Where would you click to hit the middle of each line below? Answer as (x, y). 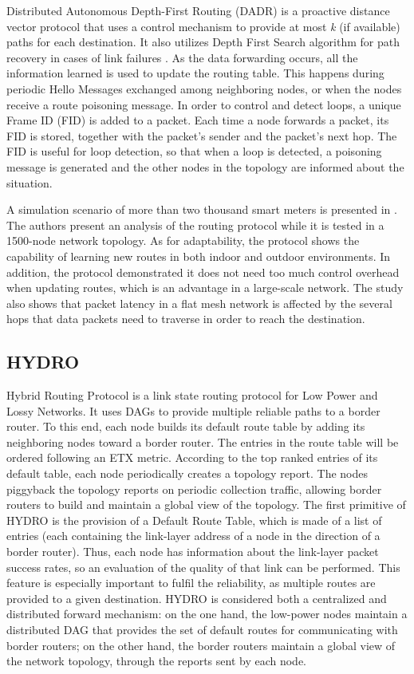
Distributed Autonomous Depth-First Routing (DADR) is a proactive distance (198, 10)
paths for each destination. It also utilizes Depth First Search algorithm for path (203, 42)
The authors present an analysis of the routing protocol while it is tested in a (195, 225)
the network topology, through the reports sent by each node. (156, 661)
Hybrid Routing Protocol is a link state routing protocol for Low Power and (192, 395)
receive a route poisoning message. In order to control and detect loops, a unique (204, 104)
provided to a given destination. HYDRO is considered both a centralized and (197, 598)
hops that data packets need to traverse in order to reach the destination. (186, 319)
